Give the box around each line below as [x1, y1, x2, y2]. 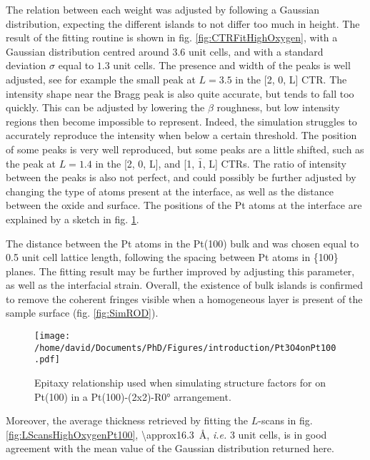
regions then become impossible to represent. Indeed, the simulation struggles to [6, 113, 357, 128]
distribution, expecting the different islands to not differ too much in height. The [6, 16, 360, 31]
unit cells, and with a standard [189, 44, 324, 58]
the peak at [6, 155, 56, 170]
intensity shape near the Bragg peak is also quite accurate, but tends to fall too [6, 86, 354, 101]
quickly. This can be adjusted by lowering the [6, 100, 205, 115]
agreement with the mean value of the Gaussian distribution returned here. [6, 441, 334, 456]
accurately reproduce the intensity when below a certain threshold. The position [6, 128, 357, 143]
